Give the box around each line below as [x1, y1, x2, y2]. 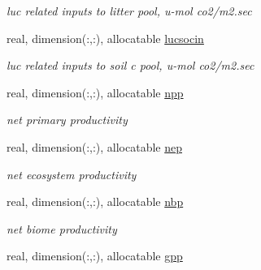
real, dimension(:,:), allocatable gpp [7, 247, 183, 264]
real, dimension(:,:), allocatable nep [7, 138, 182, 155]
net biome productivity [7, 220, 117, 237]
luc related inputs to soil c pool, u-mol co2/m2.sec [7, 57, 254, 74]
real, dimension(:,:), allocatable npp [7, 84, 184, 101]
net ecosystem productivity [7, 165, 137, 182]
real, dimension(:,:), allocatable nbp [7, 193, 184, 210]
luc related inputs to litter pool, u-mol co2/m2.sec [7, 2, 252, 19]
